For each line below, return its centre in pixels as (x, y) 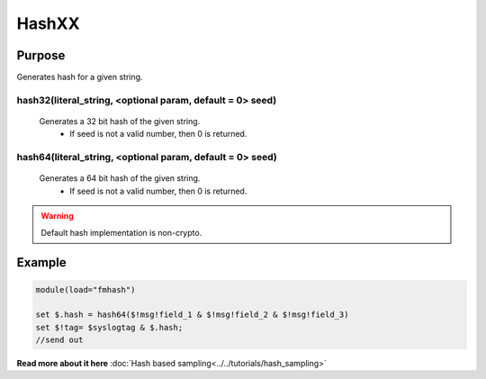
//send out (59, 340)
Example (41, 262)
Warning (57, 216)
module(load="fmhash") (85, 289)
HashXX (48, 23)
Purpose (41, 55)
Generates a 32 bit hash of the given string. (120, 122)
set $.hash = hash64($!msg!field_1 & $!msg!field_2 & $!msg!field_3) (192, 315)
